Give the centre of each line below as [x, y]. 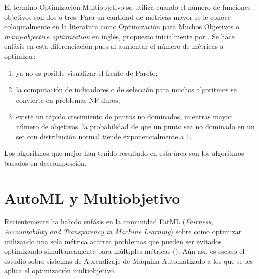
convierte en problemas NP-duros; [68, 99]
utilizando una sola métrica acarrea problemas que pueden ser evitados [113, 241]
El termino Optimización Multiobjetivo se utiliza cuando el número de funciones [127, 7]
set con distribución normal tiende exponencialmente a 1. [104, 136]
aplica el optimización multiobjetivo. [60, 271]
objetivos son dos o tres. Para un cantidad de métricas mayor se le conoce [117, 16]
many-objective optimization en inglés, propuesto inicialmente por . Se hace [119, 36]
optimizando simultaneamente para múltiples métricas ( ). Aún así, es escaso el [124, 251]
